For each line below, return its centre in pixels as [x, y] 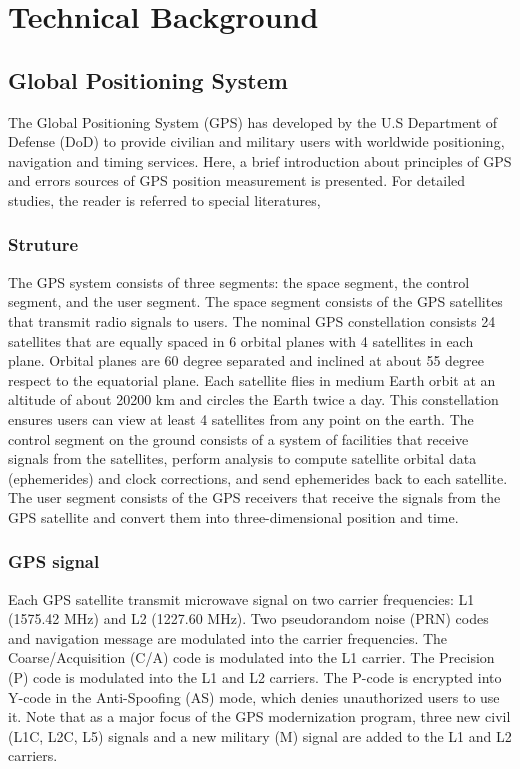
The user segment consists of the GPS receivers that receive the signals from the [254, 497]
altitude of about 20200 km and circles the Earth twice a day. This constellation [253, 399]
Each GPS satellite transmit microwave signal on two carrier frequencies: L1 [241, 598]
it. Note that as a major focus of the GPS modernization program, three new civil [259, 716]
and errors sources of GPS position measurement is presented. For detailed [237, 180]
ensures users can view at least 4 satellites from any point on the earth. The [241, 418]
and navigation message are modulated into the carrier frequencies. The [228, 637]
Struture [43, 244]
